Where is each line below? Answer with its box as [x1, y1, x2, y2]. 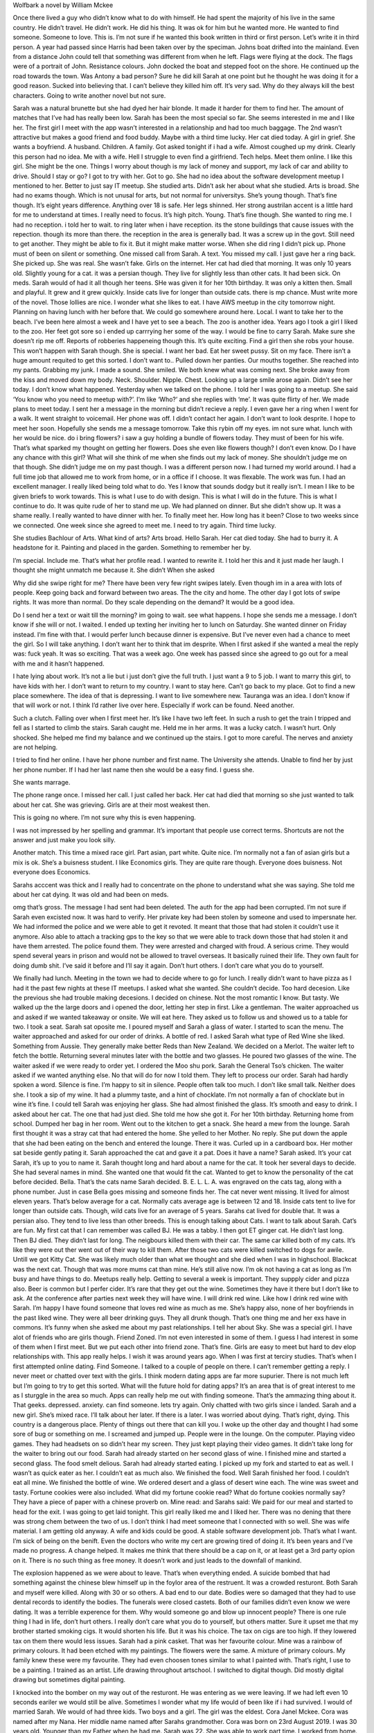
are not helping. [12, 742, 58, 751]
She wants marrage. [12, 778, 71, 787]
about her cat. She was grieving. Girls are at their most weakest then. [12, 801, 211, 809]
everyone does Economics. [12, 868, 91, 876]
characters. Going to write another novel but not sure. [12, 91, 166, 100]
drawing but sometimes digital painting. [12, 1675, 126, 1684]
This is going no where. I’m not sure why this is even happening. [12, 813, 197, 821]
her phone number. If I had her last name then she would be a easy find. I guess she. [12, 765, 254, 774]
